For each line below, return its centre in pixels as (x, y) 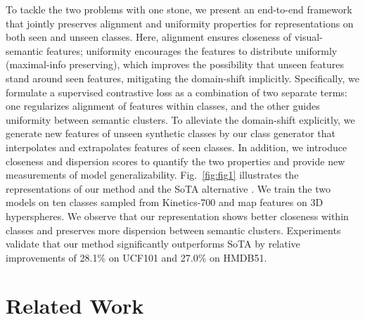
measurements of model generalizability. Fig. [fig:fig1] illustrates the (152, 175)
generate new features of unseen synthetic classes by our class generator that (171, 133)
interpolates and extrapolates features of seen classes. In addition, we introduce (177, 147)
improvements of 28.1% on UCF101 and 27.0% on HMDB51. (136, 257)
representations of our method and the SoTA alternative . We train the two (168, 188)
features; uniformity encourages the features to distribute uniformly (192, 50)
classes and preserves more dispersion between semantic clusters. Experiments (173, 230)
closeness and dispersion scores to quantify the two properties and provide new (175, 161)
